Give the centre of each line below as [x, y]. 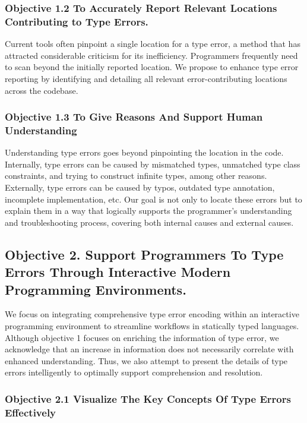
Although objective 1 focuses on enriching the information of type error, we [142, 337]
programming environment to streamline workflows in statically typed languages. [152, 325]
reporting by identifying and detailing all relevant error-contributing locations [146, 78]
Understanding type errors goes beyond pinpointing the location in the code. [144, 152]
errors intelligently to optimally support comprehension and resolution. [134, 372]
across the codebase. [42, 90]
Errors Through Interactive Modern [118, 272]
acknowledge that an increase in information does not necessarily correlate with [149, 349]
